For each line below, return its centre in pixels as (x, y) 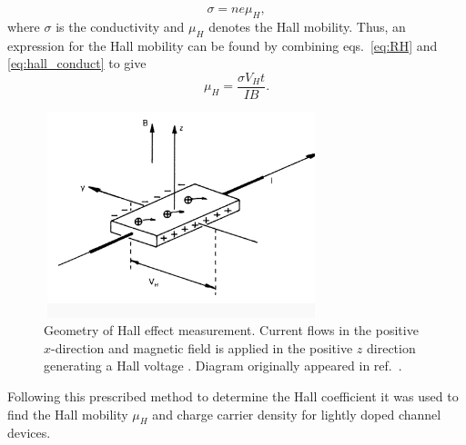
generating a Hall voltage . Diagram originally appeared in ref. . (223, 366)
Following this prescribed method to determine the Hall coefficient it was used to (233, 396)
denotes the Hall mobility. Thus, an (307, 26)
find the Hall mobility (68, 414)
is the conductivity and (120, 26)
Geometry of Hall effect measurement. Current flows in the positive (231, 330)
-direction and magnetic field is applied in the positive (202, 347)
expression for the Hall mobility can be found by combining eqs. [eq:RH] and (223, 45)
